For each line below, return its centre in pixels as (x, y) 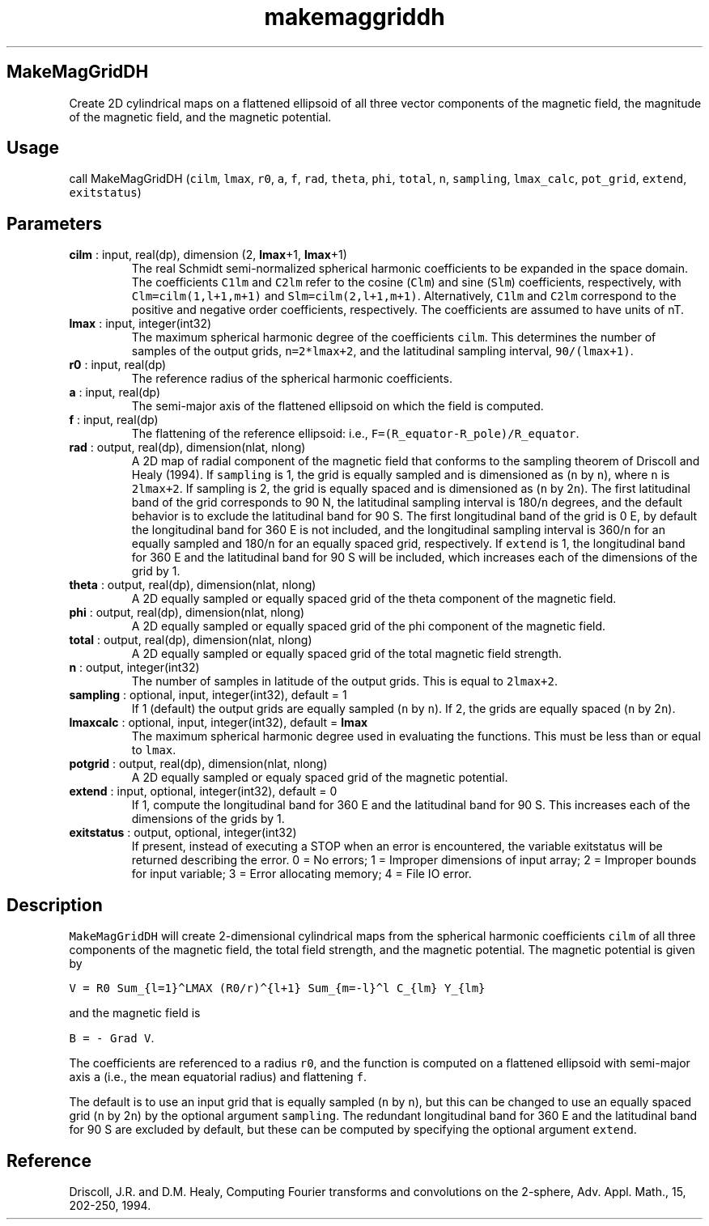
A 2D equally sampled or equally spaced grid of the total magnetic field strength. (347, 654)
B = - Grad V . (112, 1038)
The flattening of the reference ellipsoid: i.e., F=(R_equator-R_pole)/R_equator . (355, 434)
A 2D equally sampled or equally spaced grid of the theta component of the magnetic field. (374, 599)
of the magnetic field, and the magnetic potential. (200, 117)
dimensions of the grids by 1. (208, 819)
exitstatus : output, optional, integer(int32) (183, 833)
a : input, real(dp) (115, 392)
